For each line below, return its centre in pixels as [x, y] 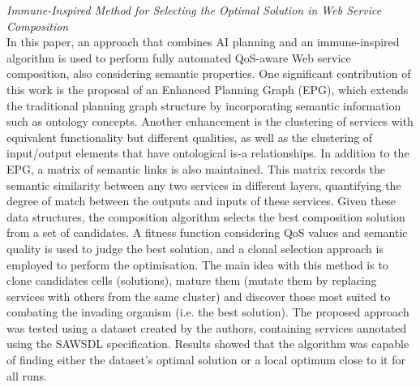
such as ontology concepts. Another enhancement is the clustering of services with [210, 121]
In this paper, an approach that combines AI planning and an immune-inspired [203, 42]
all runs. [27, 375]
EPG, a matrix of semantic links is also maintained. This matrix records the [196, 168]
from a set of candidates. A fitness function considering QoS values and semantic [207, 232]
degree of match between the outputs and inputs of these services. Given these [201, 201]
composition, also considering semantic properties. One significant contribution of [209, 73]
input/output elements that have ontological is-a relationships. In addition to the [208, 153]
